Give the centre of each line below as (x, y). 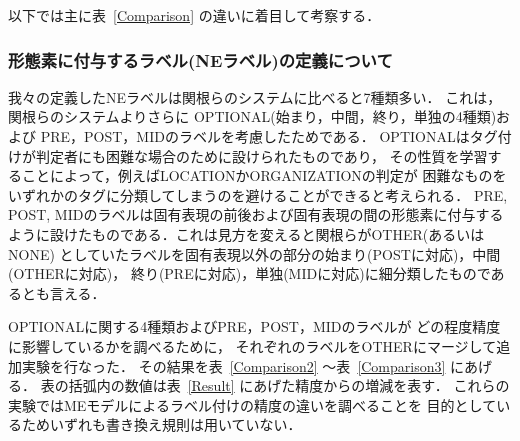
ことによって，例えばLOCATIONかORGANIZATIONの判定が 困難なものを (264, 175)
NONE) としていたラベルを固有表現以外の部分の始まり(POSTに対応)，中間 (254, 253)
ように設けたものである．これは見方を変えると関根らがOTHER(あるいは (246, 233)
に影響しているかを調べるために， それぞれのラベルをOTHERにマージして (252, 345)
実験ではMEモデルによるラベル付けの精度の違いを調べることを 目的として (252, 404)
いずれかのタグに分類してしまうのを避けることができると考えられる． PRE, (258, 194)
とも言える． (63, 292)
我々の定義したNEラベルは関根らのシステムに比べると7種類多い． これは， (255, 96)
